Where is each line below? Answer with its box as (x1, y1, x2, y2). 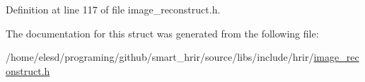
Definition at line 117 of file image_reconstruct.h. (6, 2, 221, 16)
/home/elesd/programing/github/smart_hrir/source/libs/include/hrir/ (6, 49, 314, 64)
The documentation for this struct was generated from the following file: (6, 25, 319, 40)
